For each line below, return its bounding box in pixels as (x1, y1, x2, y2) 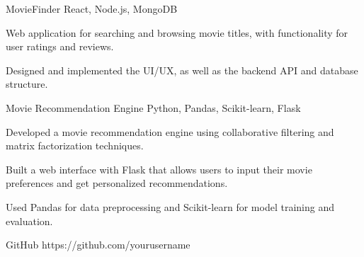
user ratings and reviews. (6, 39, 114, 54)
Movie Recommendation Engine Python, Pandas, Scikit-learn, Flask (6, 100, 301, 115)
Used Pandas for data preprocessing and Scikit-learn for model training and (6, 199, 334, 214)
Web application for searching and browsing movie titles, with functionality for (6, 25, 348, 40)
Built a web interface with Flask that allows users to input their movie (6, 161, 312, 176)
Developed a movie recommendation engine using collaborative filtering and (6, 124, 334, 139)
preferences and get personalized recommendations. (6, 176, 228, 190)
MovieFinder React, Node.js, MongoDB (6, 1, 178, 16)
